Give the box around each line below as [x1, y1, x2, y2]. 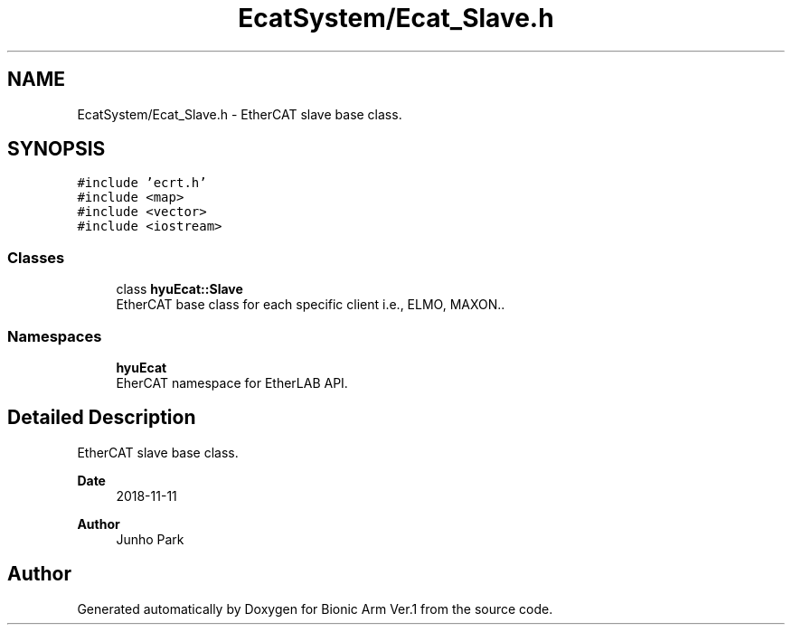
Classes [7, 248, 65, 267]
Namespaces [7, 326, 102, 345]
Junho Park [116, 531, 184, 547]
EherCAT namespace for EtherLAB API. [116, 374, 348, 391]
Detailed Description [7, 406, 196, 429]
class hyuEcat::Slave [116, 281, 243, 297]
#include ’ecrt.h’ [77, 175, 207, 191]
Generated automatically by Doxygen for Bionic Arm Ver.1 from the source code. [77, 600, 553, 617]
